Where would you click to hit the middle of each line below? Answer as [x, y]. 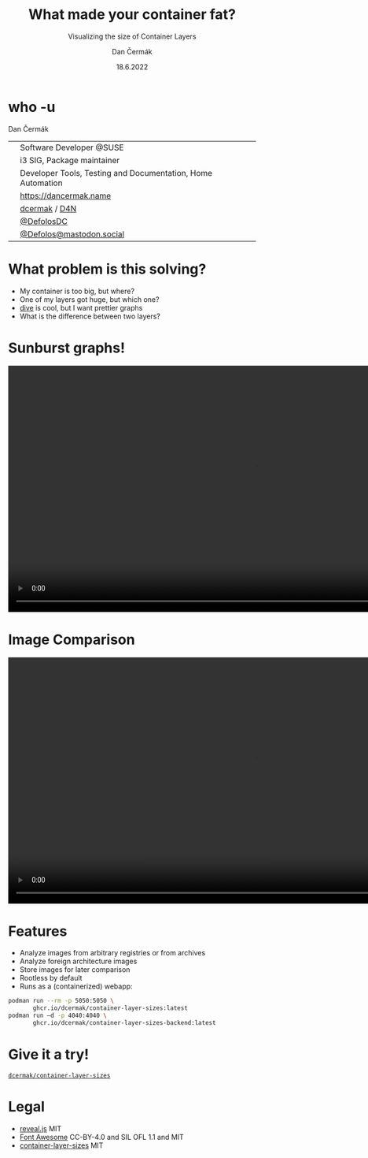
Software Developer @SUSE [72, 147]
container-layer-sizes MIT [61, 1145]
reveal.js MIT [40, 1128]
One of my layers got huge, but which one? [89, 299]
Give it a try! [48, 1055]
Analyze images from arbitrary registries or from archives [112, 953]
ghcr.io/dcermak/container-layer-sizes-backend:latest [124, 1023]
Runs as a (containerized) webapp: [76, 986]
